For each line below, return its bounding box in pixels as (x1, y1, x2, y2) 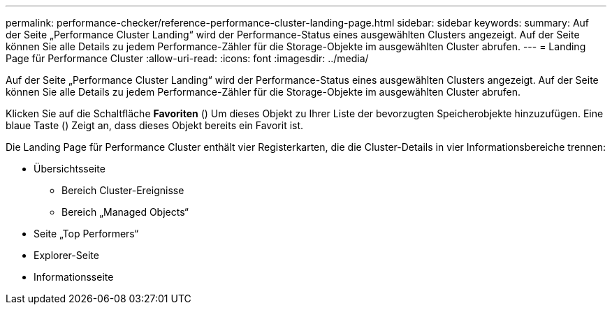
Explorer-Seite (34, 249, 99, 261)
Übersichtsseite (34, 163, 105, 175)
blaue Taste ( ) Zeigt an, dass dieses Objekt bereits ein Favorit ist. (6, 119, 304, 131)
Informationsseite (34, 271, 114, 283)
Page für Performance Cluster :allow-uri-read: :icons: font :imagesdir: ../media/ (6, 52, 369, 64)
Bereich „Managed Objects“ (61, 206, 189, 218)
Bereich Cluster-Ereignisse (61, 184, 184, 196)
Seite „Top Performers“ (34, 228, 139, 239)
